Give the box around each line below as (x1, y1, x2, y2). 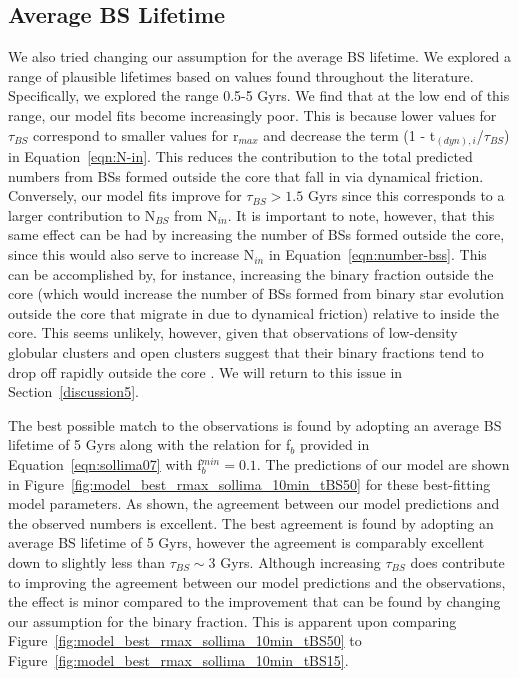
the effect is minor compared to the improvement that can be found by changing (8, 591, 501, 612)
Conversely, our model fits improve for (8, 185, 242, 206)
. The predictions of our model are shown (256, 454, 510, 474)
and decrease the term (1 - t (263, 124, 436, 145)
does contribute (410, 551, 505, 572)
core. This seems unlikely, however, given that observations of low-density (8, 322, 458, 343)
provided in (299, 434, 370, 455)
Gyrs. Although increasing (220, 551, 381, 572)
